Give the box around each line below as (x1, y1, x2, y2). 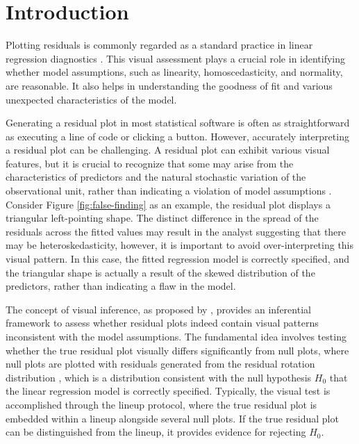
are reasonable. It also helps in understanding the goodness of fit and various (6, 78, 333, 92)
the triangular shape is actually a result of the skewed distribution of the (6, 265, 315, 279)
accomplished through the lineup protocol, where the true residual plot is (6, 397, 317, 411)
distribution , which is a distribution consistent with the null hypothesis (6, 370, 312, 384)
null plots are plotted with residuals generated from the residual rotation (6, 356, 315, 371)
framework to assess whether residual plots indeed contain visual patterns (6, 315, 319, 330)
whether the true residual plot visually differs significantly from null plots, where (6, 343, 349, 357)
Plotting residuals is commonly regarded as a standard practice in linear (6, 38, 313, 52)
